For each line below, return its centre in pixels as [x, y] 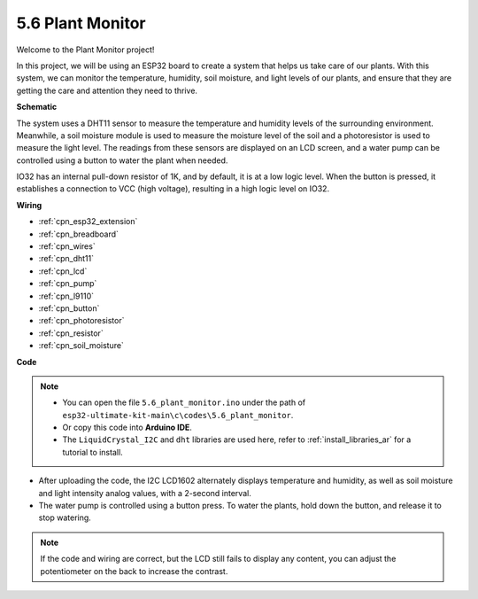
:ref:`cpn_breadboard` [79, 234]
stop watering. [65, 517]
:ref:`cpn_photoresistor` [81, 321]
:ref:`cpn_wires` [67, 246]
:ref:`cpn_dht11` [66, 259]
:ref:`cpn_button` [69, 308]
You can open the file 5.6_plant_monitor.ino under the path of [184, 402]
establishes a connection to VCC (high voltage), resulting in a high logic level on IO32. [173, 189]
